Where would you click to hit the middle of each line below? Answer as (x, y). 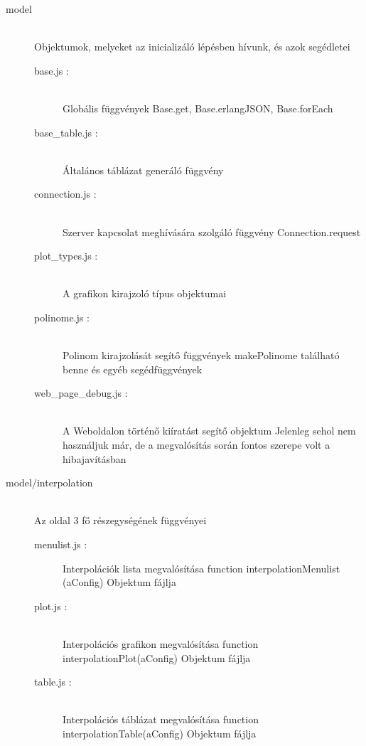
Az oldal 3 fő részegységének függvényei (120, 520)
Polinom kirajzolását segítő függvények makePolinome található (201, 355)
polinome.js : (62, 317)
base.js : (52, 70)
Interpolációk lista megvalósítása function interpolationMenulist (201, 568)
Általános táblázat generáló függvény (143, 170)
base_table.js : (66, 132)
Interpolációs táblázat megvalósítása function (161, 719)
